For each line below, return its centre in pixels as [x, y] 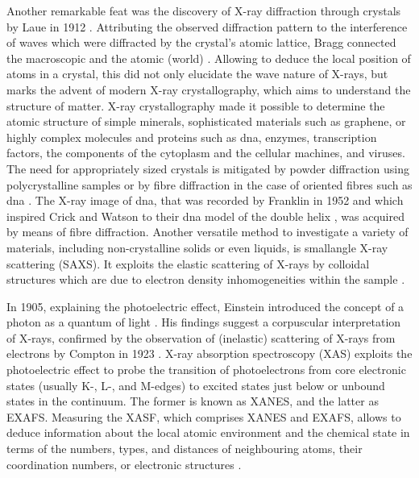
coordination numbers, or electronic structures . [124, 464]
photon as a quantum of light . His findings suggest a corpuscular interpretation [204, 322]
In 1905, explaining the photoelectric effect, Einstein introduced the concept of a [205, 306]
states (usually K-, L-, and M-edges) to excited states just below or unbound [196, 385]
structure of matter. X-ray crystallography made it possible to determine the [196, 105]
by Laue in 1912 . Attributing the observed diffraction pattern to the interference [207, 26]
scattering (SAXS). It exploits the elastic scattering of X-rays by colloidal [188, 263]
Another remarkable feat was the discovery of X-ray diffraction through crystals [204, 10]
